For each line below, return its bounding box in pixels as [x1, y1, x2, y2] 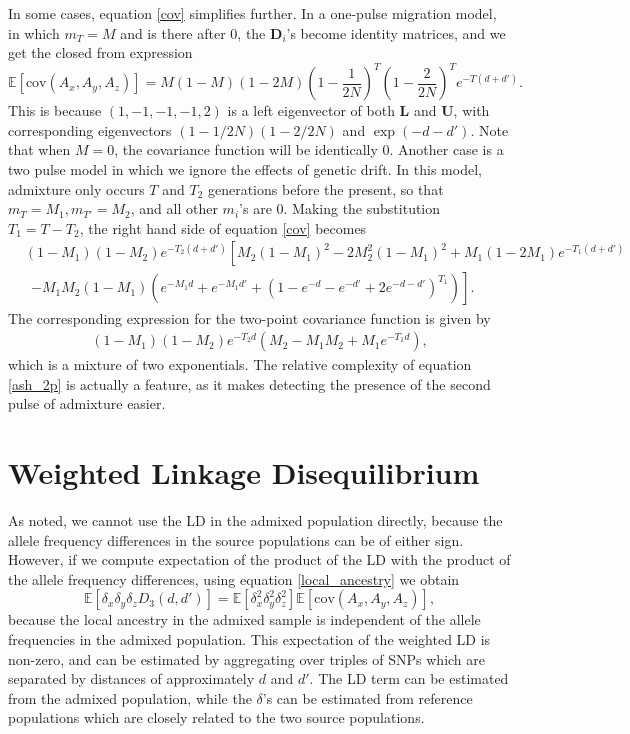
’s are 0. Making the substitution [239, 198, 441, 219]
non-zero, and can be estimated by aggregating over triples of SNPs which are [8, 648, 485, 669]
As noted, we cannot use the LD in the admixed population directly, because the [8, 510, 503, 531]
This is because [8, 100, 102, 121]
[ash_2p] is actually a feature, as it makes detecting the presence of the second [8, 373, 491, 394]
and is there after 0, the [120, 22, 266, 43]
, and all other [130, 198, 218, 219]
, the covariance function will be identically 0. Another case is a [114, 139, 504, 160]
